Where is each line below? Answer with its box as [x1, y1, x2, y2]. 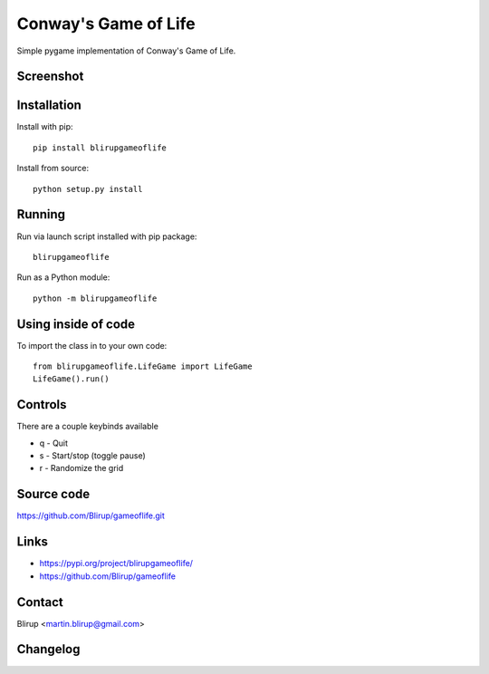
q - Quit [39, 438, 68, 448]
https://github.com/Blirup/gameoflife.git [16, 510, 165, 521]
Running [16, 207, 66, 222]
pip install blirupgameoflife [33, 142, 168, 153]
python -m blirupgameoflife [33, 293, 158, 303]
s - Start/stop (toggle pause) [39, 450, 147, 461]
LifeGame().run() [33, 374, 110, 384]
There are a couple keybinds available [16, 421, 158, 432]
